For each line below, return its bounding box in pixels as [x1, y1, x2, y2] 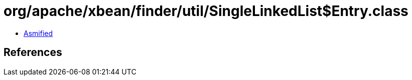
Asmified [24, 28, 53, 37]
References [4, 46, 62, 59]
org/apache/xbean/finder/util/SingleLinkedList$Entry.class [4, 2, 408, 19]
